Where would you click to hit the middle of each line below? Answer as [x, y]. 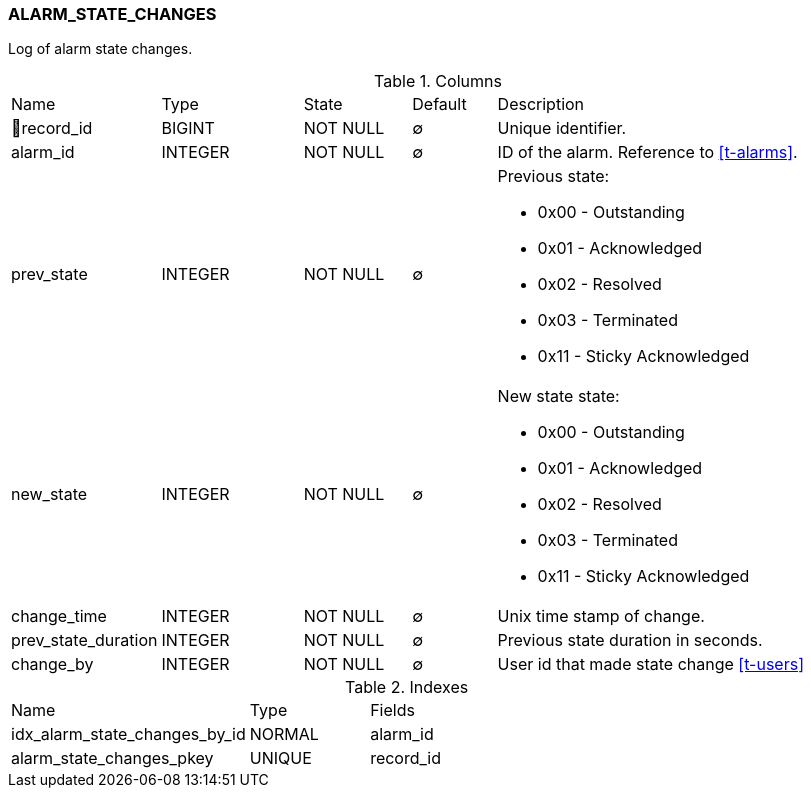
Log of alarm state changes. [100, 49]
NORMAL [284, 734]
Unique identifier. [562, 128]
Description [541, 104]
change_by [52, 664]
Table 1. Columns [438, 81]
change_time [59, 616]
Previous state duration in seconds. [630, 640]
